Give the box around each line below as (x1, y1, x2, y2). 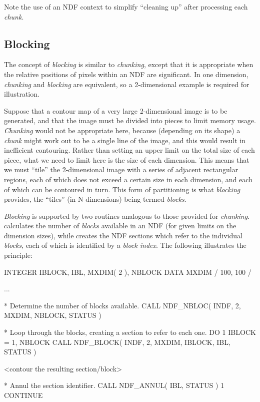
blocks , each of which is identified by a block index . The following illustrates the (4, 240, 246, 250)
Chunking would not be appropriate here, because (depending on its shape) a (4, 125, 240, 135)
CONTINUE (4, 390, 43, 400)
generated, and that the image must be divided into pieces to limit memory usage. (4, 115, 256, 126)
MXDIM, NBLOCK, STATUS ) (4, 310, 101, 320)
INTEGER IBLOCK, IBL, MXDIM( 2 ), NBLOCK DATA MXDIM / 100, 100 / (4, 266, 251, 277)
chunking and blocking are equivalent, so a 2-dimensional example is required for (4, 79, 249, 89)
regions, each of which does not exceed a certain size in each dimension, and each (4, 174, 252, 184)
